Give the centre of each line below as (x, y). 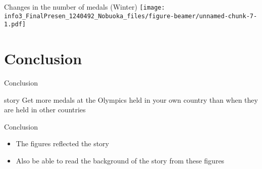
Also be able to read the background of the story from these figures (120, 161)
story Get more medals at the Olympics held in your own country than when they (131, 99)
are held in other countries (45, 110)
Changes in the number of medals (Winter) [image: (85, 7)
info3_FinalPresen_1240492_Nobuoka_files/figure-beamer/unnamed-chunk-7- (131, 16)
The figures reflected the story (62, 143)
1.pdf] (15, 25)
